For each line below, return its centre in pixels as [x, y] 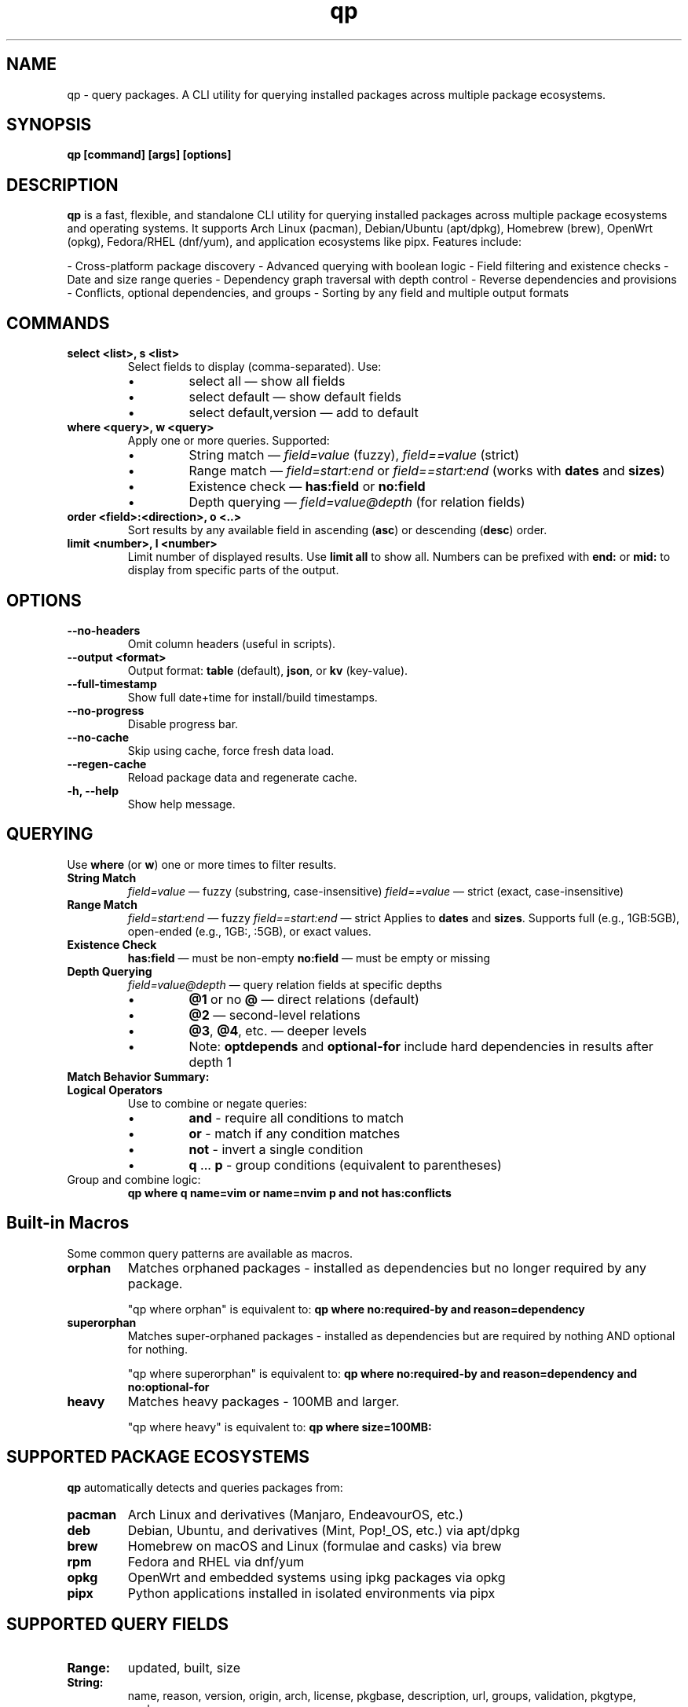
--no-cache [98, 737]
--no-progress [106, 710]
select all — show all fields [267, 381]
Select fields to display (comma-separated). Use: [254, 367]
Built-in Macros [68, 1223]
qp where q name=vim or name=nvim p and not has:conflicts [289, 1192]
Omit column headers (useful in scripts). [232, 643]
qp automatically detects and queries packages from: [205, 1487]
